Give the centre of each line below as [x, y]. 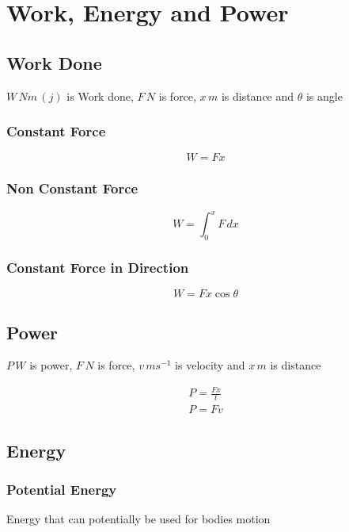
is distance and [258, 96]
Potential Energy [62, 490]
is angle [324, 96]
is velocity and [210, 365]
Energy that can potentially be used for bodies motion [138, 519]
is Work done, [100, 96]
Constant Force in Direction [98, 267]
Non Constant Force [72, 188]
